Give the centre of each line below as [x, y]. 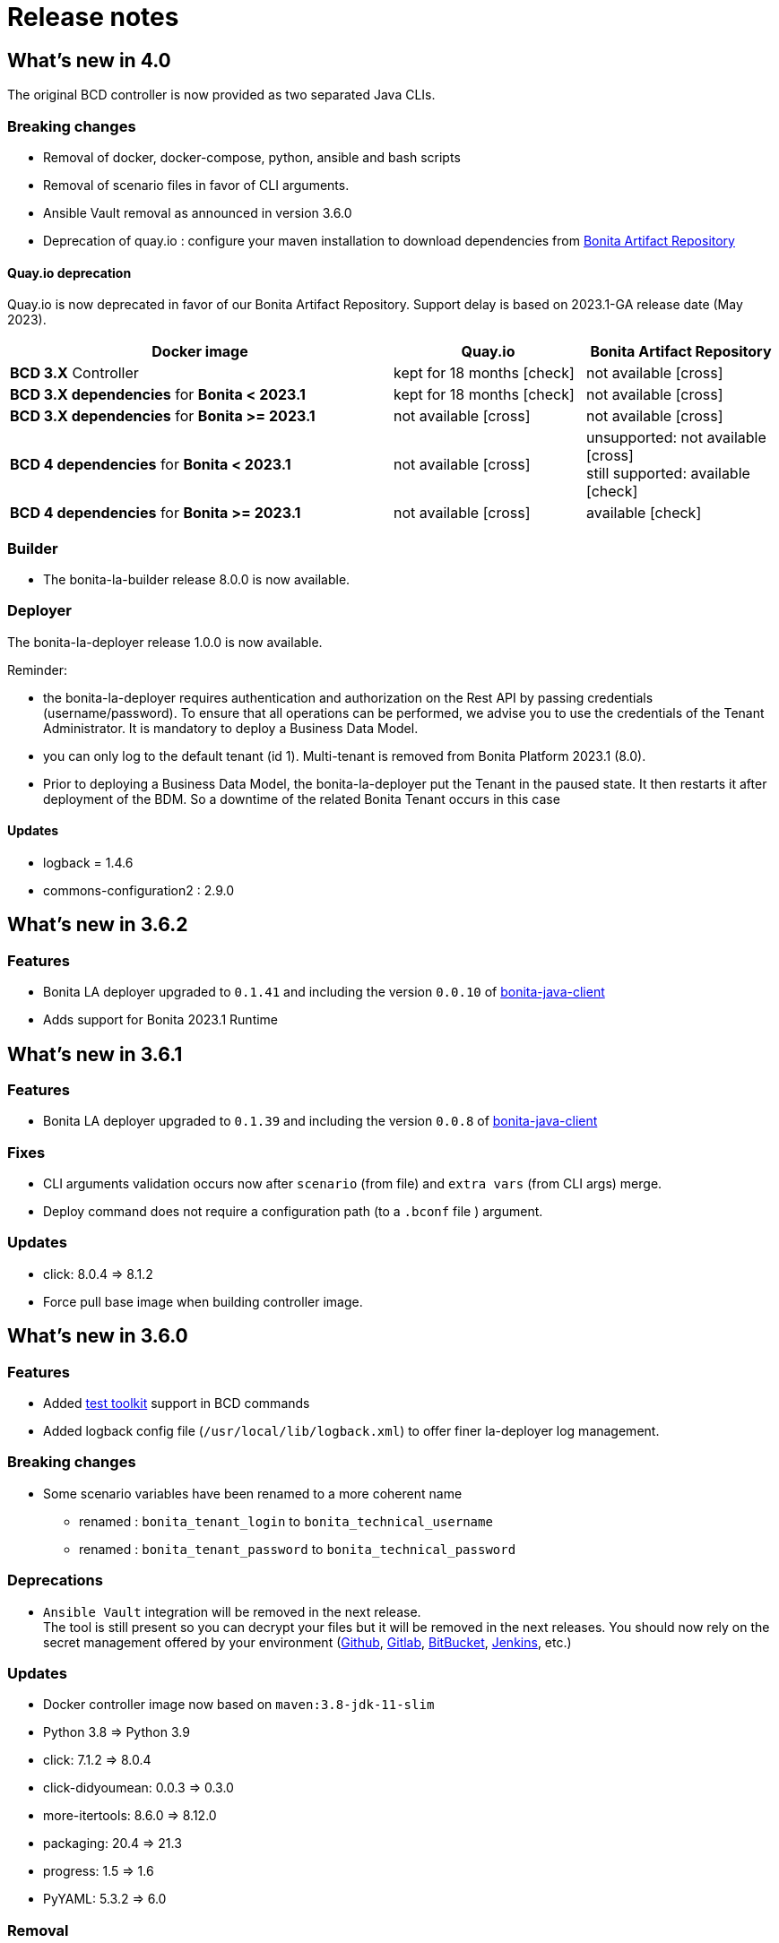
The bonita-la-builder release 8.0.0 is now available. [197, 579]
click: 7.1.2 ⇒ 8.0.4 [97, 1760]
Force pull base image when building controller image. [203, 1301]
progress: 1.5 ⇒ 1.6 [99, 1871]
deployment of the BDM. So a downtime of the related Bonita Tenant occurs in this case [302, 799]
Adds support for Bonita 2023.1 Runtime [161, 1020]
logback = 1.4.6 [88, 862]
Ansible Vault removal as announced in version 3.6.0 [198, 212]
